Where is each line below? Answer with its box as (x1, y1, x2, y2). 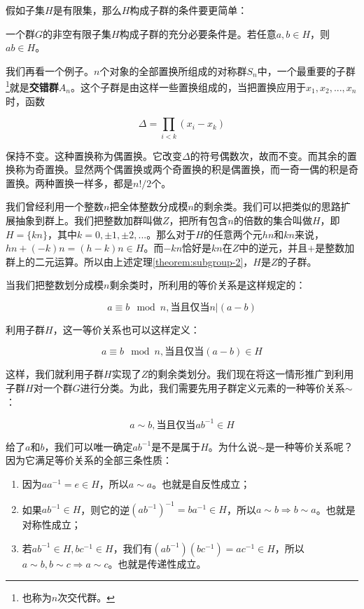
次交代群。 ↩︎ (57, 590, 115, 605)
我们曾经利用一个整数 (6, 199, 104, 214)
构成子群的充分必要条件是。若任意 (119, 26, 276, 41)
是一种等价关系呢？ (265, 439, 353, 453)
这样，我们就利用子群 (6, 367, 104, 381)
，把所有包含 (169, 212, 228, 227)
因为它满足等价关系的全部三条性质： (6, 453, 172, 467)
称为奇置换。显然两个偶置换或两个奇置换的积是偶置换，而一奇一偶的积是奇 (15, 162, 358, 177)
